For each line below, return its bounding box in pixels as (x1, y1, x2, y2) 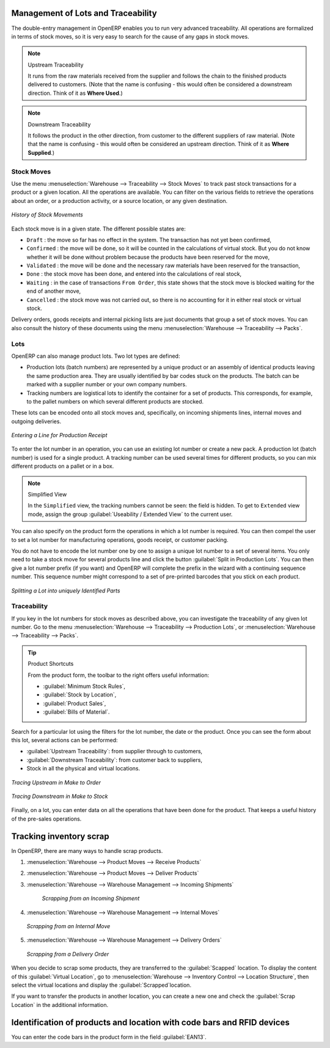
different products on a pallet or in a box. (11, 462, 114, 470)
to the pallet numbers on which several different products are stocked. (26, 397, 204, 405)
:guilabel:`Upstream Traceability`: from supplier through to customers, (26, 748, 203, 755)
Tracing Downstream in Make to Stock (11, 792, 108, 800)
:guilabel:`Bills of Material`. (43, 708, 110, 715)
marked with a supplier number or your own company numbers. (26, 381, 188, 388)
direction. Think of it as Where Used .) (28, 89, 123, 97)
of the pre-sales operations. (11, 815, 82, 822)
